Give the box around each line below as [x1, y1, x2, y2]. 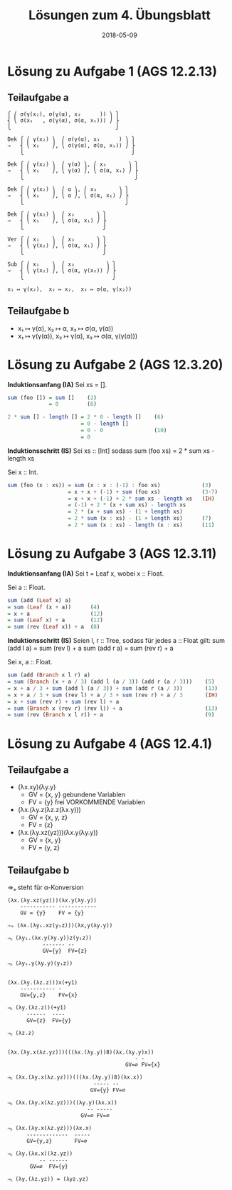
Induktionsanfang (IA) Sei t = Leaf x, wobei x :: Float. [7, 569, 164, 578]
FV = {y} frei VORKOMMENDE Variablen [28, 798, 146, 806]
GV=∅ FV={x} [125, 1061, 161, 1069]
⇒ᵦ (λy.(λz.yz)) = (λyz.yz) [7, 1176, 89, 1183]
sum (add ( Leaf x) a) [7, 596, 72, 604]
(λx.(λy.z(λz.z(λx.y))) [17, 806, 82, 814]
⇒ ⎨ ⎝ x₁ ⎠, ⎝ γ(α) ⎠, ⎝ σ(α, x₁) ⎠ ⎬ [7, 166, 139, 174]
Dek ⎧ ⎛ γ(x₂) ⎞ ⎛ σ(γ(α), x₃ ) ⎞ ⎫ [7, 136, 135, 143]
